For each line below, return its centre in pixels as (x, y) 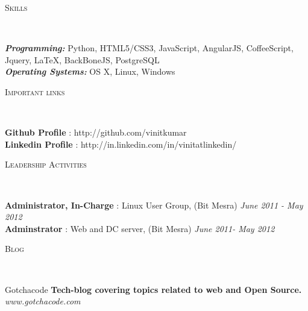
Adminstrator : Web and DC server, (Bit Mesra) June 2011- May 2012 (140, 228)
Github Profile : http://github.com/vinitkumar (96, 132)
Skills (16, 7)
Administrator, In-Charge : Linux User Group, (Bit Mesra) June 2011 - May (154, 205)
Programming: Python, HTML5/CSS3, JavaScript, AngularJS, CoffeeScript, (149, 48)
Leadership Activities (46, 164)
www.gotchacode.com (43, 301)
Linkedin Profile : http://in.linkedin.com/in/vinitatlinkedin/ (121, 144)
